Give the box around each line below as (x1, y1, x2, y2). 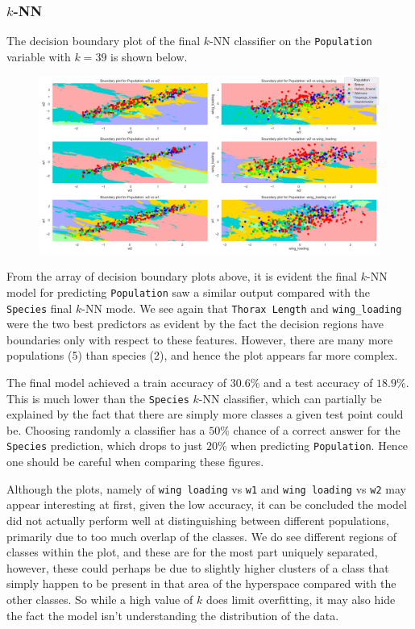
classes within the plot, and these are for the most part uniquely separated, (6, 544, 378, 560)
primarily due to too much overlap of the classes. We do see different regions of (6, 527, 396, 544)
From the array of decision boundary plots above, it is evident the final (6, 268, 358, 285)
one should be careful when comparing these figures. (6, 453, 264, 470)
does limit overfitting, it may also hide (205, 590, 396, 607)
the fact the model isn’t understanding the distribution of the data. (6, 606, 339, 623)
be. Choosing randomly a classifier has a (6, 421, 205, 438)
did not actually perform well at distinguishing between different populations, (6, 511, 389, 528)
